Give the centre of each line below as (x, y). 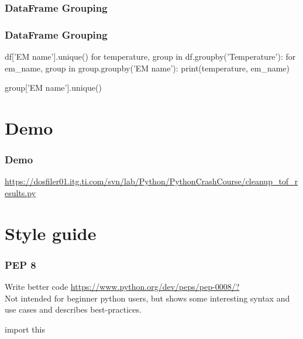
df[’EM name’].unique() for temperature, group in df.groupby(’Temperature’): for (150, 56)
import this (25, 329)
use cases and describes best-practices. (73, 309)
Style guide (51, 233)
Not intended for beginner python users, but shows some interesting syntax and (147, 298)
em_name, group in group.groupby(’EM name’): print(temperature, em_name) (147, 68)
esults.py (20, 193)
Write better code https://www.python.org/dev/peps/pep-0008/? (122, 287)
